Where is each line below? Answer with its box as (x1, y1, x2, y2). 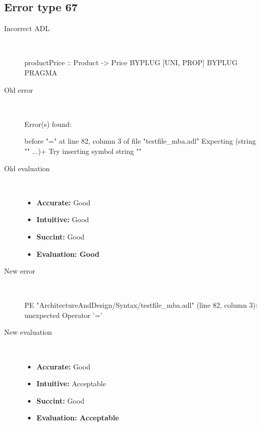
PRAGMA (24, 67, 57, 77)
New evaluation (4, 327, 52, 337)
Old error (4, 84, 33, 95)
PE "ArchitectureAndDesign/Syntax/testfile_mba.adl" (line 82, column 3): (24, 300, 258, 310)
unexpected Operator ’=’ (24, 309, 102, 320)
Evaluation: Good (36, 248, 100, 259)
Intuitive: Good (36, 214, 89, 225)
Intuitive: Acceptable (36, 378, 106, 389)
